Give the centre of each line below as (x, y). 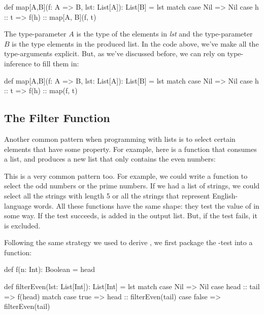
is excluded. (22, 225)
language (18, 205)
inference (18, 63)
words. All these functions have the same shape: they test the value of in (146, 205)
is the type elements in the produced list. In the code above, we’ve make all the (135, 43)
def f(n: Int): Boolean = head (50, 269)
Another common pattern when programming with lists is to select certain (120, 139)
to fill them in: (56, 63)
